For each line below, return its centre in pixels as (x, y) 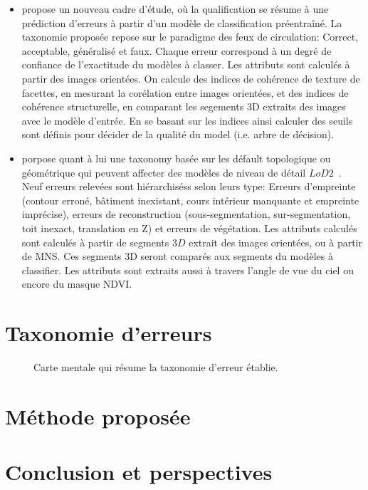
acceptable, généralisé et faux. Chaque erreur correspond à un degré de (177, 50)
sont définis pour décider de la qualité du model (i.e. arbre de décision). (178, 134)
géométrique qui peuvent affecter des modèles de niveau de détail (164, 172)
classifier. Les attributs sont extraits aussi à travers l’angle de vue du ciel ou (188, 270)
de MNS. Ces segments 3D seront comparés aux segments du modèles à (177, 256)
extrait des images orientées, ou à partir (275, 242)
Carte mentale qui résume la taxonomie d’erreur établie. (156, 367)
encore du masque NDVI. (77, 284)
